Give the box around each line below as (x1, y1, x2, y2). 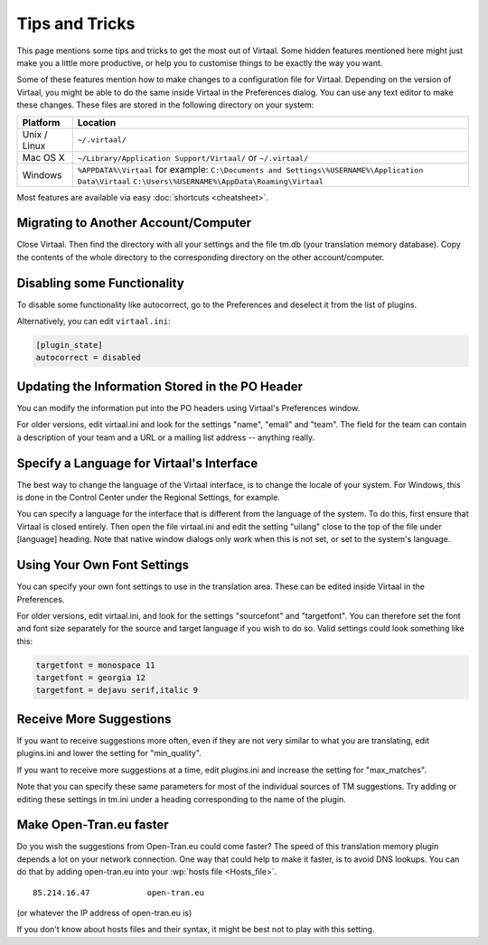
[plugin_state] (35, 340, 103, 351)
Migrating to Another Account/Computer (16, 215, 252, 230)
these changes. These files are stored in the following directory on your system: (16, 99, 314, 110)
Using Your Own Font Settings (16, 557, 190, 573)
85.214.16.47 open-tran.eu (33, 887, 205, 898)
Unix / (22, 127, 48, 140)
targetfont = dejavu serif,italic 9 (35, 685, 199, 696)
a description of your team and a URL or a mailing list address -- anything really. (16, 432, 315, 443)
